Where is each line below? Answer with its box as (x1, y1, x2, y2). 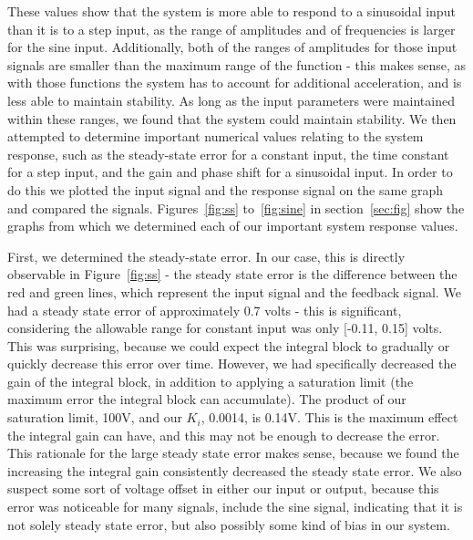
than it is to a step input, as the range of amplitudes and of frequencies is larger (7, 19, 456, 38)
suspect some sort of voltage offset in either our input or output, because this (7, 479, 439, 498)
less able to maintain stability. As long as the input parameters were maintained (7, 90, 455, 109)
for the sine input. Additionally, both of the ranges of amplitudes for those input (7, 37, 458, 57)
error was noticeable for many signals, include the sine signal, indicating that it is (7, 497, 463, 516)
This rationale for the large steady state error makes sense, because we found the (7, 443, 459, 462)
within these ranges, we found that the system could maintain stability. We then (7, 109, 457, 128)
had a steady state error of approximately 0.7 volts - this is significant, (7, 300, 402, 319)
